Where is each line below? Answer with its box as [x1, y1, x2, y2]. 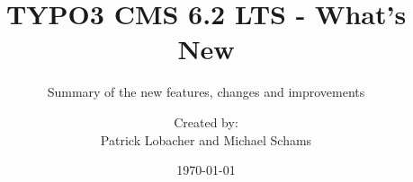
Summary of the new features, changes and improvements [47, 82, 365, 101]
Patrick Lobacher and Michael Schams [100, 130, 312, 149]
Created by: [174, 112, 238, 131]
